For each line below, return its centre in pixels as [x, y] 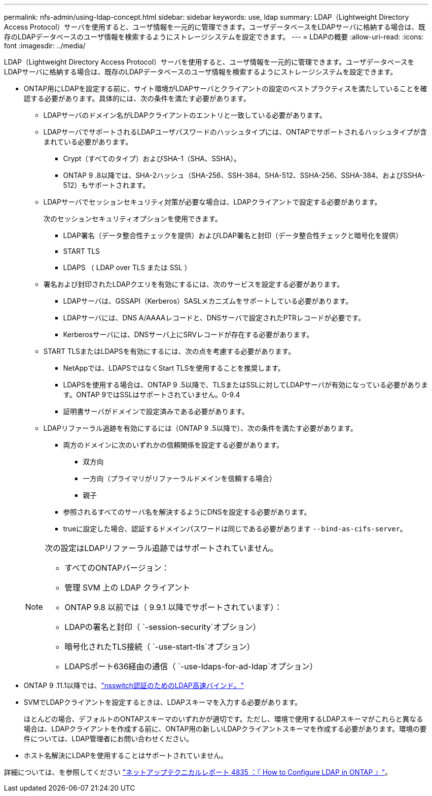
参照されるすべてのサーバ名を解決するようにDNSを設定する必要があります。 [187, 512]
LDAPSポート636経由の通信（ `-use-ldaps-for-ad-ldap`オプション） [191, 666]
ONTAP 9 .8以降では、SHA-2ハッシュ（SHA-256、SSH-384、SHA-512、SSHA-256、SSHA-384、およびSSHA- [244, 175]
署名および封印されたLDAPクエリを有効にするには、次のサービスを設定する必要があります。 [194, 284]
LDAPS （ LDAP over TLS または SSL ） [127, 267]
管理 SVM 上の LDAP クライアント [127, 588]
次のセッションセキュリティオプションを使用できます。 [133, 219]
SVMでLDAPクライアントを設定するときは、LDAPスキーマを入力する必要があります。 [163, 702]
